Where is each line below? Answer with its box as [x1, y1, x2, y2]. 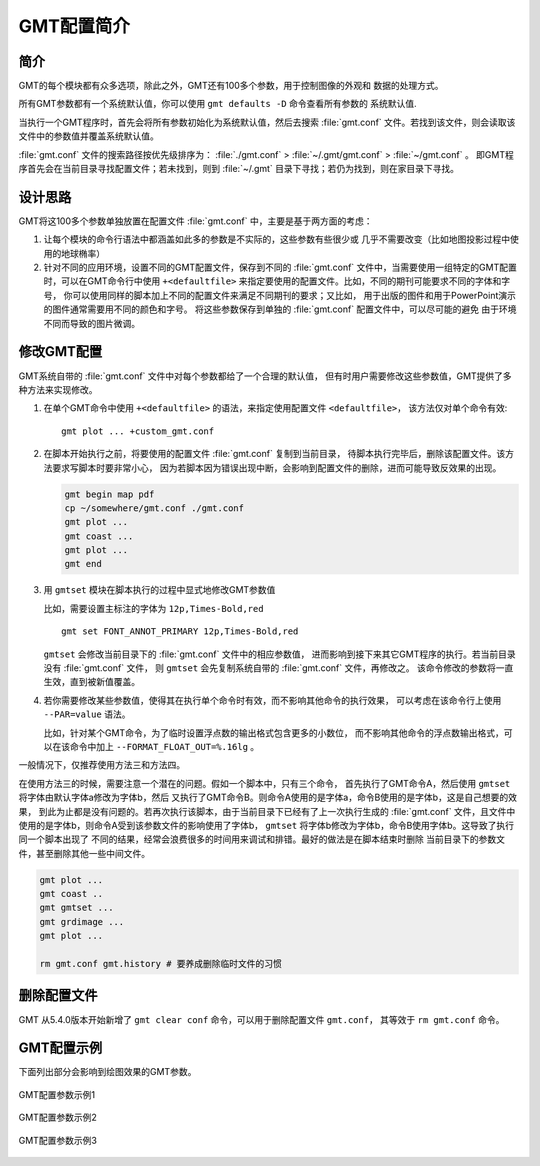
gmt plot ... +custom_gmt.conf [61, 425, 215, 437]
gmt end [64, 558, 102, 570]
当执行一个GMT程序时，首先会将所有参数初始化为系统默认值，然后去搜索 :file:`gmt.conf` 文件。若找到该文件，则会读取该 [18, 116, 516, 128]
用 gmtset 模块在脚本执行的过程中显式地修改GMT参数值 [43, 584, 276, 596]
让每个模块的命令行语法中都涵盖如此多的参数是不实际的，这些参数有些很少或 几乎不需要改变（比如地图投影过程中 [43, 233, 510, 245]
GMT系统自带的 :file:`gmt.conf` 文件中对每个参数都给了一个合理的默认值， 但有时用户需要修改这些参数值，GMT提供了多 [18, 370, 512, 382]
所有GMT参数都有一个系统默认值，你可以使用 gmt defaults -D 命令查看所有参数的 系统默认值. [18, 98, 417, 110]
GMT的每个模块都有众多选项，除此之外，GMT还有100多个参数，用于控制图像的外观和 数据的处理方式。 [18, 80, 444, 92]
